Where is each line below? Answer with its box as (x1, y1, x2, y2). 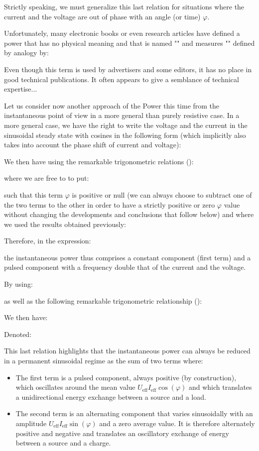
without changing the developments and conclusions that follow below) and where (4, 209, 254, 220)
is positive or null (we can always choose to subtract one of (72, 189, 252, 200)
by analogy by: (4, 47, 49, 58)
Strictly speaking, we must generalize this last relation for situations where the (4, 1, 245, 11)
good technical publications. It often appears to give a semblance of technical (4, 74, 239, 84)
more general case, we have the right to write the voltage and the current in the (4, 119, 248, 130)
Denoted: (4, 329, 32, 339)
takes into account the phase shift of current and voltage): (4, 139, 181, 150)
